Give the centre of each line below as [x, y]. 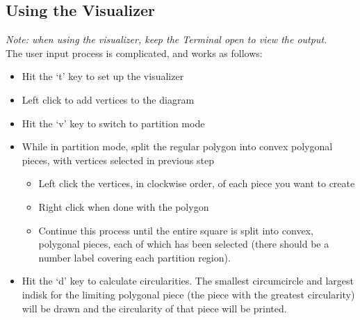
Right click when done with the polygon [124, 206]
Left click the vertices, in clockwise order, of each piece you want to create [197, 183]
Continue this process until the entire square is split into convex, [176, 230]
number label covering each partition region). [134, 257]
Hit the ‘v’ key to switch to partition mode [113, 123]
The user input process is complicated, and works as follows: [134, 53]
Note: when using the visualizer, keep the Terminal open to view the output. [166, 39]
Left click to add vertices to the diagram [108, 99]
